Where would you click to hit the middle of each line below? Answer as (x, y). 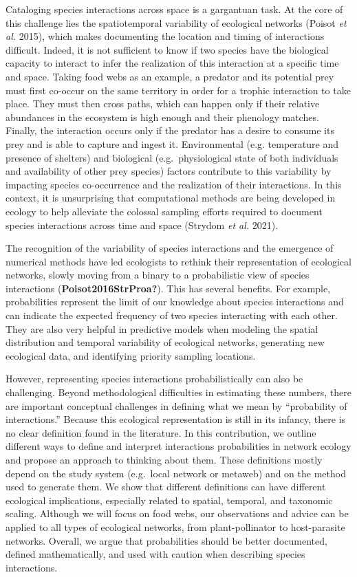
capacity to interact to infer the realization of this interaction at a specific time (172, 63)
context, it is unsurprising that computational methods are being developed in (171, 198)
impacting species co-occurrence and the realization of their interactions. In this (174, 184)
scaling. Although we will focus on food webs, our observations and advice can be (177, 513)
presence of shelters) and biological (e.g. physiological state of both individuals (172, 157)
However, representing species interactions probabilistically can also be (154, 379)
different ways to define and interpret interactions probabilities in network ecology (178, 446)
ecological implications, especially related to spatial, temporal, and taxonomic (169, 500)
